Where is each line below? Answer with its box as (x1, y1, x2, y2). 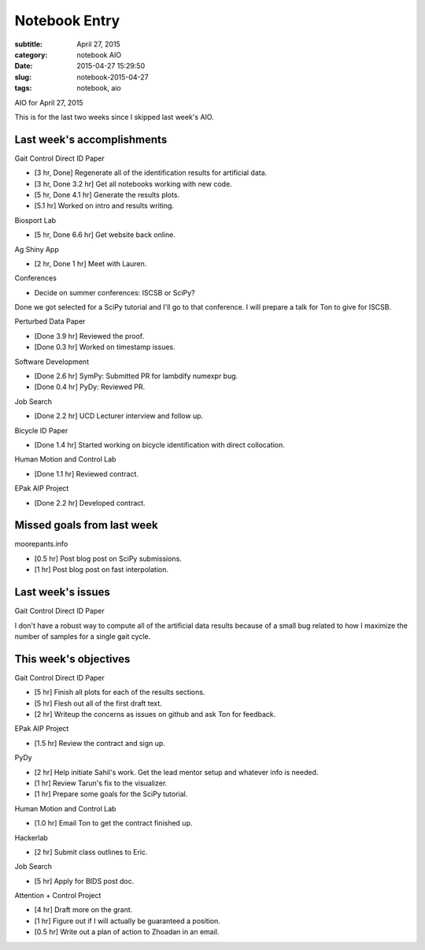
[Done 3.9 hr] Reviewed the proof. (34, 331, 145, 340)
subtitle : (14, 39, 43, 49)
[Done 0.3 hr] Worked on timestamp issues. (34, 343, 176, 352)
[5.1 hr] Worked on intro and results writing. (34, 201, 175, 210)
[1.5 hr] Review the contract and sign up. (34, 738, 165, 748)
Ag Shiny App (14, 244, 59, 254)
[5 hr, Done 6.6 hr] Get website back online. (34, 230, 176, 239)
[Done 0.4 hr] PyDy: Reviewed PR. (34, 382, 146, 392)
